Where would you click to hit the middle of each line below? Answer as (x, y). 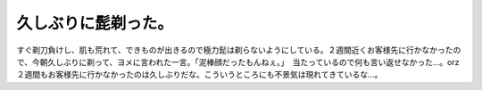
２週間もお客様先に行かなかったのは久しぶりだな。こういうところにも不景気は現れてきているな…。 (199, 75)
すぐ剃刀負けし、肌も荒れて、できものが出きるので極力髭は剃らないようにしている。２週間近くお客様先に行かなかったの (239, 50)
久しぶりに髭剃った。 (95, 23)
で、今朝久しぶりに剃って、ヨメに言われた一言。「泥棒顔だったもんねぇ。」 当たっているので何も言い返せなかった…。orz (238, 61)
